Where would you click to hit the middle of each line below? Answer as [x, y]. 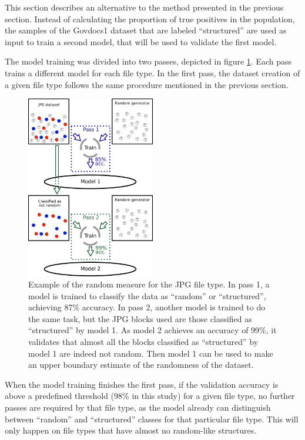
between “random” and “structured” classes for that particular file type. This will [152, 419]
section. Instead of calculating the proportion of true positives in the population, [150, 18]
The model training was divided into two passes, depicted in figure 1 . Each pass [148, 61]
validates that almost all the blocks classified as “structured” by [143, 342]
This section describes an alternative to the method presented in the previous [144, 7]
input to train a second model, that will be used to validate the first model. [141, 41]
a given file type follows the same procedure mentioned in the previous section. [147, 84]
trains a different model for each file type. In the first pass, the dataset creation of [152, 72]
